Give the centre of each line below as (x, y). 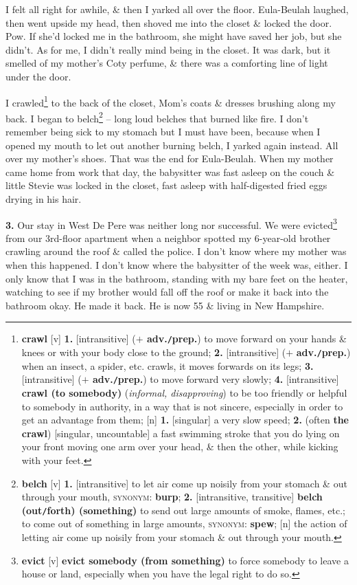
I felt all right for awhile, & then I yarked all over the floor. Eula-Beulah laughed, (177, 9)
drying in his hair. (44, 199)
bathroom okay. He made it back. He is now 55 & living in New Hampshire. (165, 305)
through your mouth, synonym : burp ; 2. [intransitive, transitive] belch (172, 497)
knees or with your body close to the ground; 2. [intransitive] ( (154, 352)
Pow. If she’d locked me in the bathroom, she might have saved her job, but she (174, 36)
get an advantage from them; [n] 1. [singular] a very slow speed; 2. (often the (185, 420)
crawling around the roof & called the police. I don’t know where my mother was (176, 251)
